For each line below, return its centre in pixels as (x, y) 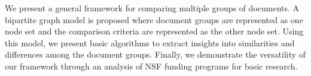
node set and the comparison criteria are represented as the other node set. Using (154, 31)
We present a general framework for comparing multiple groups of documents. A (152, 8)
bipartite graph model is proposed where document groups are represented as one (154, 19)
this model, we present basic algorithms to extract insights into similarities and (150, 42)
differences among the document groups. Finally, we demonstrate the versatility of (155, 54)
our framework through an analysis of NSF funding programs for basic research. (151, 66)
